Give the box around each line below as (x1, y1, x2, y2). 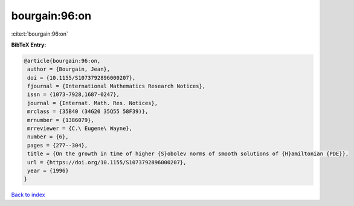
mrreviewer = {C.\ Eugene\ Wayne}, (27, 125, 133, 132)
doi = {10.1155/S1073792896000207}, (27, 74, 136, 81)
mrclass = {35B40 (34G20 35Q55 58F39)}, (27, 108, 149, 115)
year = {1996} (27, 167, 69, 174)
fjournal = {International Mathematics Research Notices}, (27, 83, 206, 90)
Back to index (11, 191, 45, 199)
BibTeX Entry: (11, 41, 47, 48)
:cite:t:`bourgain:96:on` (11, 30, 69, 37)
